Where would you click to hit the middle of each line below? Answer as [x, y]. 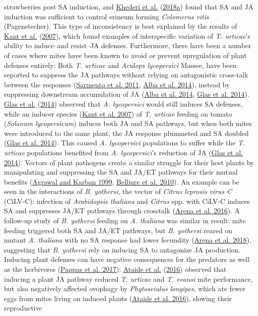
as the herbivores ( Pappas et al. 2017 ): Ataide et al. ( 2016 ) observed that [115, 269]
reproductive [23, 308]
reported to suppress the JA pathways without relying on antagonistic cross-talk [126, 75]
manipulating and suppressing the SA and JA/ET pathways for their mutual [121, 172]
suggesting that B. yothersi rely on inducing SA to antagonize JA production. [122, 249]
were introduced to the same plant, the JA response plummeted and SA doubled [127, 133]
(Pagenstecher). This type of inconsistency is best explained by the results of [121, 26]
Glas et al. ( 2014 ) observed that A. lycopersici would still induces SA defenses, [123, 103]
